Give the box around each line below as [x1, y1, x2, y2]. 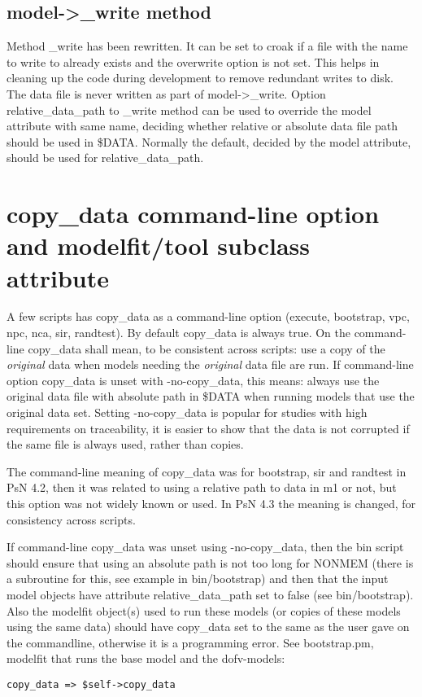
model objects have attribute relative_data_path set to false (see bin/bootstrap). [7, 585, 414, 603]
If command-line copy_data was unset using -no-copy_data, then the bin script [7, 538, 404, 555]
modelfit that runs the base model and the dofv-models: [7, 650, 285, 667]
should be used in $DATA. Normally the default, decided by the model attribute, [7, 133, 411, 150]
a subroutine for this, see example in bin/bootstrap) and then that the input [7, 570, 389, 587]
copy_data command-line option [7, 197, 380, 230]
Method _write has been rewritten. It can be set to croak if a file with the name [7, 37, 408, 55]
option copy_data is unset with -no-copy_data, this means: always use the [7, 371, 380, 388]
